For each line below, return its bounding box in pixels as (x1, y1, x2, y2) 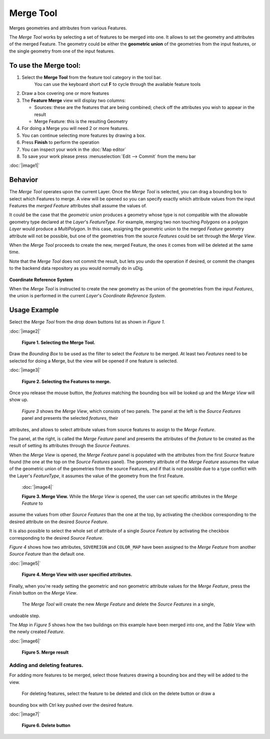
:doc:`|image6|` (9, 638, 41, 644)
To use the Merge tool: (9, 61, 81, 69)
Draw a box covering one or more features (21, 90, 109, 96)
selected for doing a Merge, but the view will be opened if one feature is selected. (9, 358, 178, 364)
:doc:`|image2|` (9, 328, 41, 334)
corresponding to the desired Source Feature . (9, 535, 103, 541)
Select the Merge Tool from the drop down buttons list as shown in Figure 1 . (9, 319, 165, 325)
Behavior (9, 175, 38, 184)
